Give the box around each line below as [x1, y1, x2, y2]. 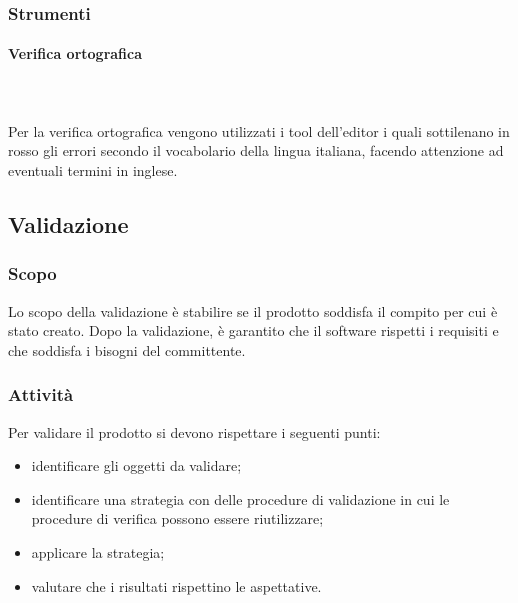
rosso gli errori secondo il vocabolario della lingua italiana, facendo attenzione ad [8, 140, 504, 161]
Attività [8, 382, 74, 407]
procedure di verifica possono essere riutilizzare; [31, 508, 324, 529]
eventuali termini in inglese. [8, 160, 178, 181]
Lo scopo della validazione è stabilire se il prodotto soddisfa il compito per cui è [8, 300, 498, 321]
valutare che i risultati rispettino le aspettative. [31, 575, 322, 596]
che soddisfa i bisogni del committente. [8, 339, 246, 360]
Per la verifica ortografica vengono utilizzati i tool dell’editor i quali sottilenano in [8, 120, 510, 141]
